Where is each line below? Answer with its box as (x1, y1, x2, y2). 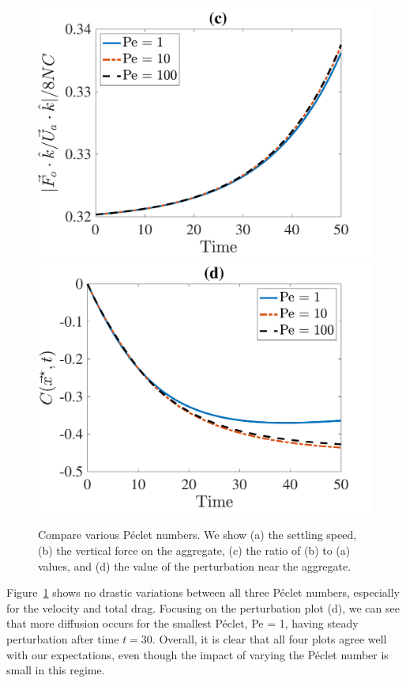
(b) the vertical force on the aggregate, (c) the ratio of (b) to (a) (38, 541, 351, 558)
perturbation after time (6, 630, 119, 647)
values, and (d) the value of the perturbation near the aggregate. (38, 557, 351, 574)
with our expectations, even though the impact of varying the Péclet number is (6, 646, 389, 662)
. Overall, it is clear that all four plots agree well (152, 630, 387, 647)
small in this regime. (6, 662, 105, 678)
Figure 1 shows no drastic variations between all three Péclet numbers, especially (6, 584, 400, 601)
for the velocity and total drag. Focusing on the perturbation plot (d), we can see (6, 599, 400, 616)
